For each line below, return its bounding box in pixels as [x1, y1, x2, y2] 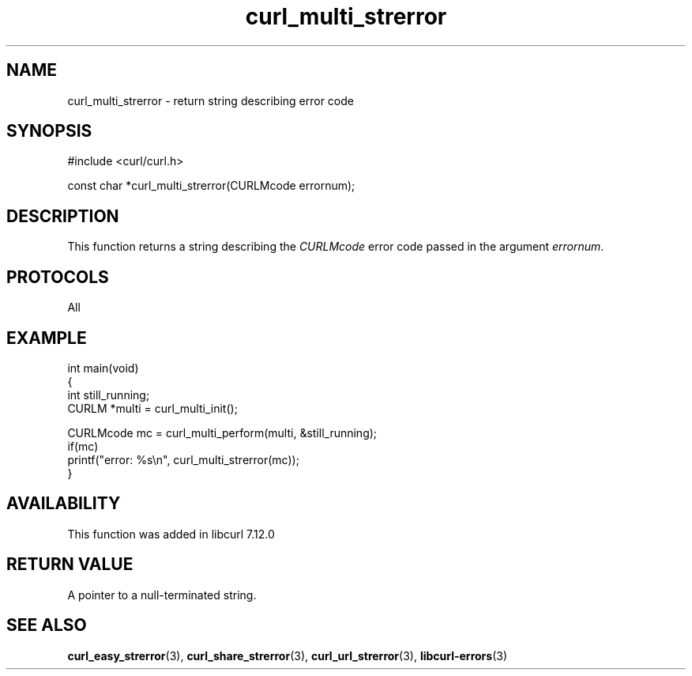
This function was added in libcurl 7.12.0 [67, 527, 275, 541]
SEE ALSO [6, 615, 87, 636]
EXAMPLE [6, 327, 87, 348]
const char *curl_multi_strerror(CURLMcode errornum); [67, 179, 355, 193]
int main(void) [67, 361, 139, 375]
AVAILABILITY [6, 493, 121, 514]
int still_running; [67, 387, 150, 402]
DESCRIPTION [6, 206, 119, 226]
